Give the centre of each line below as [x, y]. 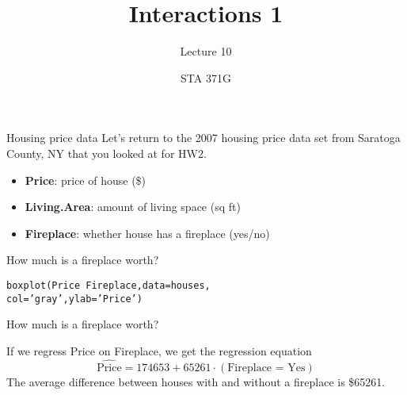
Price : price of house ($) [86, 180]
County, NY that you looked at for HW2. [107, 153]
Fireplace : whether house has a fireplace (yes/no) [147, 233]
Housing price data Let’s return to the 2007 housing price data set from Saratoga [203, 138]
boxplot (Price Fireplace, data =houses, [108, 285]
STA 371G [206, 77]
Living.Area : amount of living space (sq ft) [133, 207]
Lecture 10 [206, 51]
